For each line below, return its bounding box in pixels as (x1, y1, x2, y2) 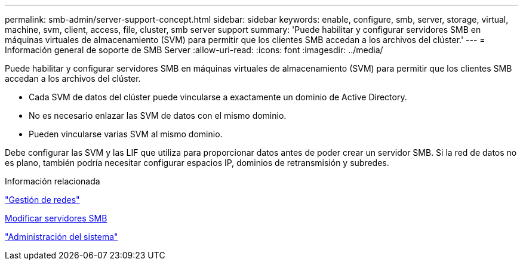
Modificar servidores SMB (5, 213, 107, 223)
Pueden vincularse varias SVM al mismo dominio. (29, 129, 223, 139)
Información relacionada (5, 176, 100, 186)
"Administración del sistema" (5, 232, 118, 242)
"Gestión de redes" (5, 195, 80, 205)
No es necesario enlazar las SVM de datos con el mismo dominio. (29, 110, 287, 121)
